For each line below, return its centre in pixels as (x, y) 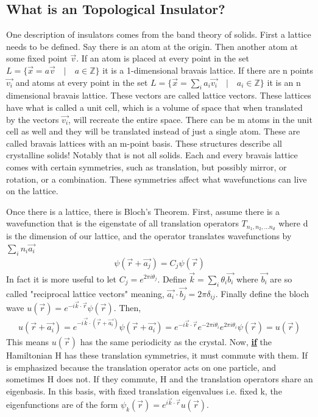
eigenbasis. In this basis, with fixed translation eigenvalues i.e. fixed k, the (144, 391)
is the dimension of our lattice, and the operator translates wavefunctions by (149, 236)
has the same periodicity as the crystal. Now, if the (176, 342)
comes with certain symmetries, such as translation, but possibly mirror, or (147, 166)
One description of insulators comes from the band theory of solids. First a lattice (159, 34)
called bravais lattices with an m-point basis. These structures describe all (144, 143)
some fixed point (37, 58)
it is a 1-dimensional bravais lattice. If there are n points (208, 70)
